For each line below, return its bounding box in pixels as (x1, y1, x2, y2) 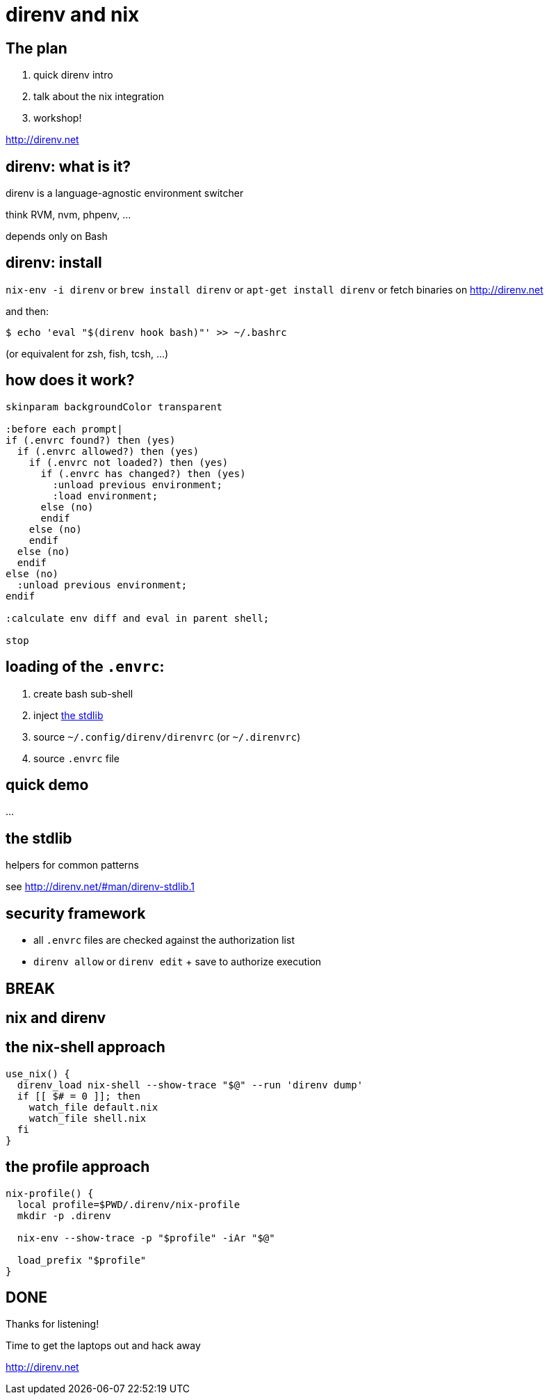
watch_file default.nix (28, 1101, 158, 1113)
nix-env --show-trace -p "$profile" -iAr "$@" (17, 1232, 275, 1244)
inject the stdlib (33, 709, 104, 721)
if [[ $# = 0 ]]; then (17, 1090, 140, 1102)
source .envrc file (33, 752, 120, 764)
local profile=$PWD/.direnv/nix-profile (17, 1198, 240, 1210)
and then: (6, 305, 49, 317)
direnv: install (6, 254, 102, 272)
